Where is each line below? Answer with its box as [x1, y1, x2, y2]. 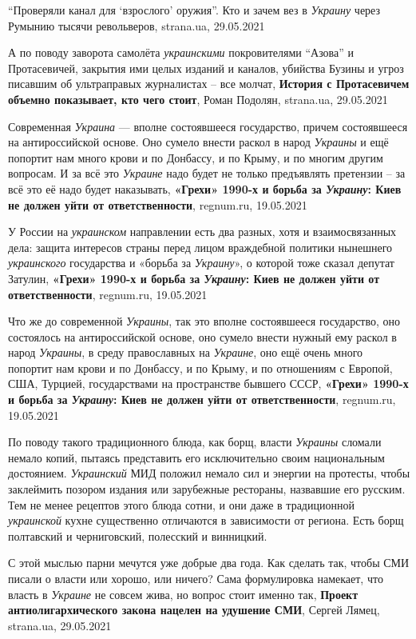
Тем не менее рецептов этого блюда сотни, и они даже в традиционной [8, 496, 355, 513]
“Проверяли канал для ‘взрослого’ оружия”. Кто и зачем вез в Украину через [8, 2, 381, 18]
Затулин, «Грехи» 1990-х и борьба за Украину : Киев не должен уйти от [8, 270, 380, 286]
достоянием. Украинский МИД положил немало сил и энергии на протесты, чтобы [8, 465, 410, 481]
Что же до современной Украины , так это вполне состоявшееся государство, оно [8, 313, 401, 329]
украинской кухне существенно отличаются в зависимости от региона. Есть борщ [8, 512, 404, 529]
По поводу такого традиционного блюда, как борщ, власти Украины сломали [8, 433, 382, 450]
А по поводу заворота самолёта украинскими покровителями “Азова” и [8, 44, 355, 61]
